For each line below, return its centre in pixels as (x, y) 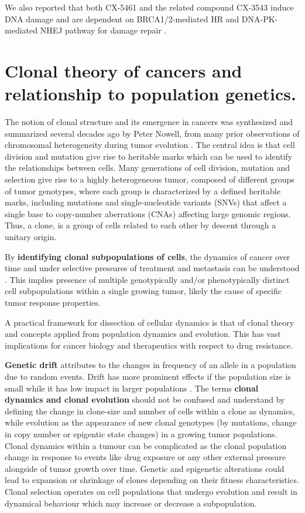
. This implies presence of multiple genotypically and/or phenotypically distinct (147, 279)
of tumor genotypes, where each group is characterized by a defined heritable (143, 190)
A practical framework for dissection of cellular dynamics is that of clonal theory (150, 322)
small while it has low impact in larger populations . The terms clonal (132, 388)
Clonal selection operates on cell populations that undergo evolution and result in (151, 491)
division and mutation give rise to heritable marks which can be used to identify (149, 156)
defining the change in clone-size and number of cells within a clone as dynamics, (150, 411)
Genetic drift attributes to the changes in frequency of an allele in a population (150, 365)
